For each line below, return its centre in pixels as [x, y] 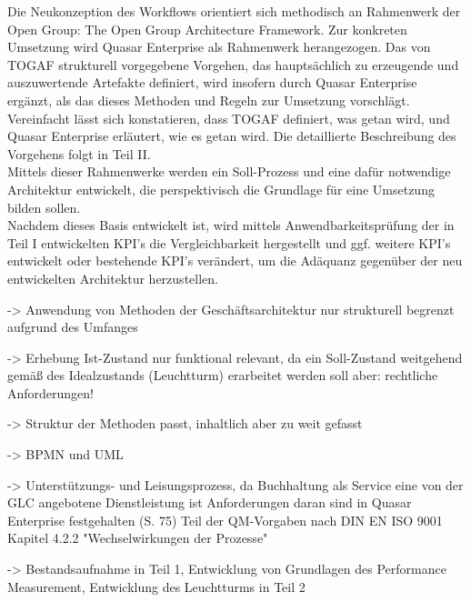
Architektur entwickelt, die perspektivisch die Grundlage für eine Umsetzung [221, 189]
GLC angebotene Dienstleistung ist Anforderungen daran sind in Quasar [210, 502]
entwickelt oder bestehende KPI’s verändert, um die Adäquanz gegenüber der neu [235, 261]
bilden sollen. [44, 207]
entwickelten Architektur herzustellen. [113, 278]
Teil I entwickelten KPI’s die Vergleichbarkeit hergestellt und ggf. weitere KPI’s [229, 242]
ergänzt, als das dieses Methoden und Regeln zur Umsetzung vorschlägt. [209, 100]
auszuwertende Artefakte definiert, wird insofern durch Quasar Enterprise [212, 82]
